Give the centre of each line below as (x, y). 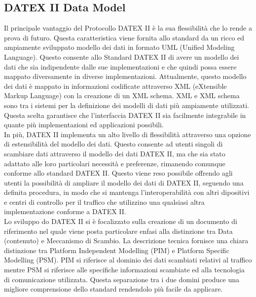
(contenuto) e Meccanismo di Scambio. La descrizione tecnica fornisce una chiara (126, 241)
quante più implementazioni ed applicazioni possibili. (84, 125)
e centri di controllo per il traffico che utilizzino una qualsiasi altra (104, 202)
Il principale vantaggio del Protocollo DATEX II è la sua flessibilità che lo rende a (128, 28)
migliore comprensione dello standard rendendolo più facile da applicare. (113, 289)
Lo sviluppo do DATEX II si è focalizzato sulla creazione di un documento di (121, 221)
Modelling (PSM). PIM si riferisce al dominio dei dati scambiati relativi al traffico (128, 260)
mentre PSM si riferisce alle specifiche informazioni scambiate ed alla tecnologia (124, 270)
